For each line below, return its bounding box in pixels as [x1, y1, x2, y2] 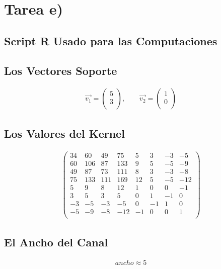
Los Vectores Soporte [4, 62, 117, 78]
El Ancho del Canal [4, 234, 108, 250]
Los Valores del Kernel [4, 125, 125, 141]
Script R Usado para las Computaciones [4, 33, 217, 48]
